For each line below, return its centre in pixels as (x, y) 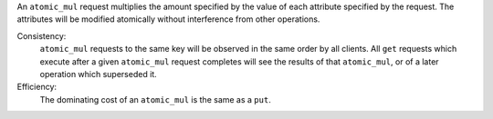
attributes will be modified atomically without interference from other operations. (168, 19)
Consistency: (42, 35)
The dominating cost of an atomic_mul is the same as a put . (155, 99)
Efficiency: (37, 87)
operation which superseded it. (98, 74)
